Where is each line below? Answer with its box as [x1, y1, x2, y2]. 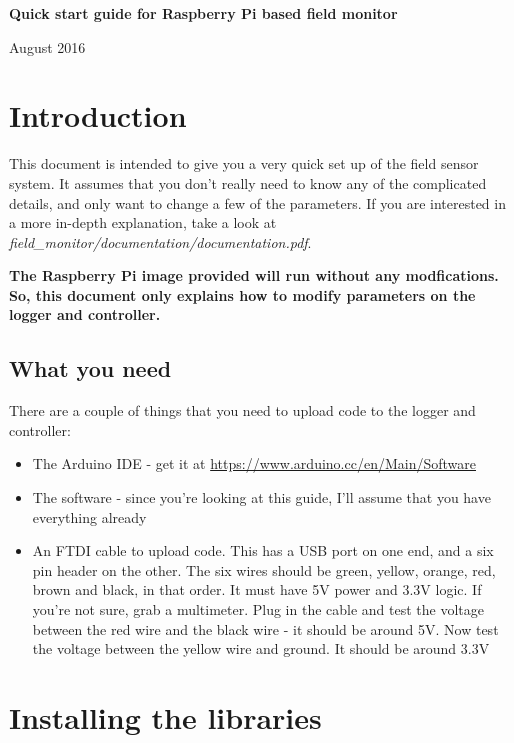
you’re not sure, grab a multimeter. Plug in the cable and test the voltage [32, 599, 485, 620]
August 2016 [9, 36, 86, 57]
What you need [9, 353, 172, 384]
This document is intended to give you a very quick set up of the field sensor [9, 153, 479, 174]
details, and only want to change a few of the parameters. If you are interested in [9, 192, 506, 213]
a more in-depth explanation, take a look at [9, 212, 277, 233]
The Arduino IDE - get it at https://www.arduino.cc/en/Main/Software [32, 453, 476, 474]
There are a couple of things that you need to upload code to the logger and [9, 400, 476, 421]
